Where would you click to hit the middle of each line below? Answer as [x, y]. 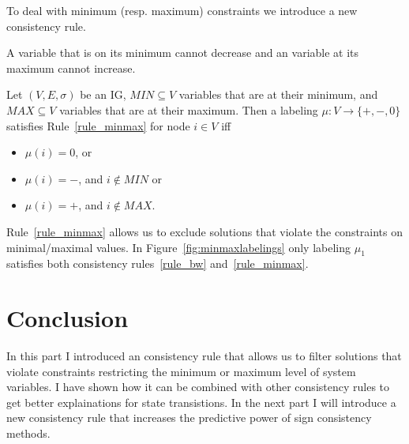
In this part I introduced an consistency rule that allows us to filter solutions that [204, 356]
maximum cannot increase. [71, 68]
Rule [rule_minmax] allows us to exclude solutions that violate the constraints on [205, 231]
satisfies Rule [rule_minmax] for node [98, 125]
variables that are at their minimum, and [278, 94]
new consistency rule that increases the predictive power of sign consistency [189, 418]
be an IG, [103, 94]
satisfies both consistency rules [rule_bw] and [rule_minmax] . [158, 263]
